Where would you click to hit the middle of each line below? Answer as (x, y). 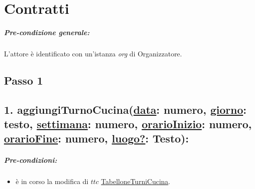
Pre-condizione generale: (47, 32)
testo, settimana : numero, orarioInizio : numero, (128, 124)
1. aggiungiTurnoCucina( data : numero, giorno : (125, 109)
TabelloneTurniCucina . (136, 181)
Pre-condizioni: (30, 160)
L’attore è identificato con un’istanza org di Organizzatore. (93, 53)
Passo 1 (24, 80)
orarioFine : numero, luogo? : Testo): (97, 138)
